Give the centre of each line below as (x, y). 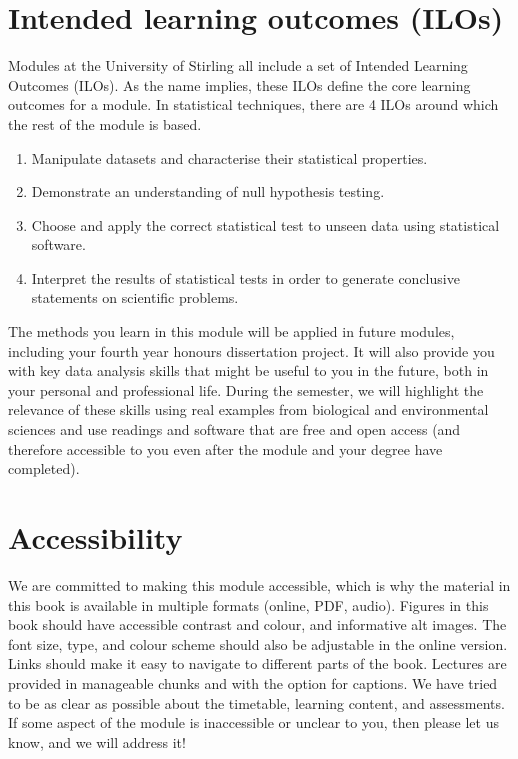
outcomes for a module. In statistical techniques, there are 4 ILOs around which (253, 104)
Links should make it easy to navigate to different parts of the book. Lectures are (257, 663)
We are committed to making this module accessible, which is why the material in (259, 584)
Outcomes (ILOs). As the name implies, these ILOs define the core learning (239, 84)
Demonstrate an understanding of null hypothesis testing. (208, 191)
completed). (44, 468)
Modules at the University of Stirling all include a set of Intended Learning (238, 65)
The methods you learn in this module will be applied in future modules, (231, 331)
